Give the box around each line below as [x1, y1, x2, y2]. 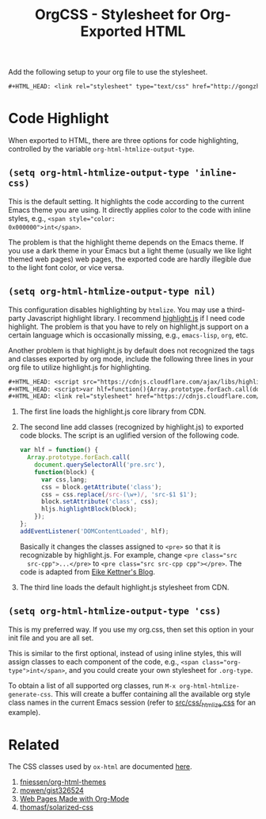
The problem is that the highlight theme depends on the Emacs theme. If [8, 237, 245, 247]
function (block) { [34, 468, 95, 476]
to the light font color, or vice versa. [8, 262, 124, 272]
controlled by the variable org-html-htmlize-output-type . [8, 145, 196, 153]
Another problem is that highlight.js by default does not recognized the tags [8, 346, 255, 355]
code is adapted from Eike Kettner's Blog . [19, 566, 156, 577]
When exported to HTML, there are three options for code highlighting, [8, 136, 239, 145]
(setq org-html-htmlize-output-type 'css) [8, 605, 222, 617]
